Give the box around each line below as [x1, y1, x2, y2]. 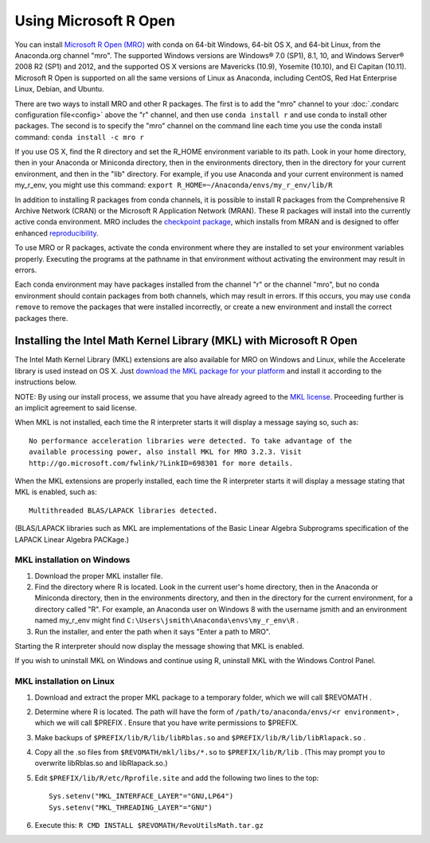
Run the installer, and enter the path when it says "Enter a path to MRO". [34, 626, 271, 636]
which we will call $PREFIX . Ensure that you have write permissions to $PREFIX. [34, 718, 299, 728]
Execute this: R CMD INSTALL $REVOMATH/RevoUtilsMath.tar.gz [34, 821, 264, 830]
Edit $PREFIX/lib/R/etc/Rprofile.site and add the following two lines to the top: [34, 773, 319, 783]
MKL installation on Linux [14, 676, 115, 687]
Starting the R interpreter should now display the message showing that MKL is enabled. [14, 642, 304, 650]
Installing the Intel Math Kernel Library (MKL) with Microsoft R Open [14, 334, 358, 348]
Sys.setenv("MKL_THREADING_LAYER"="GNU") [49, 802, 213, 812]
